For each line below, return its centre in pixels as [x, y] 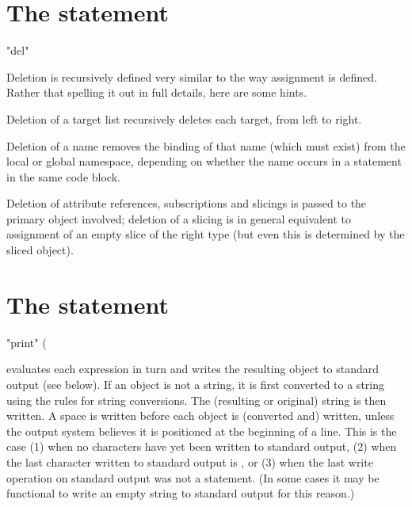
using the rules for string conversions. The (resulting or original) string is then [196, 400]
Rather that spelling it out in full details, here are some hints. [157, 92]
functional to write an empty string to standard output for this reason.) [181, 493]
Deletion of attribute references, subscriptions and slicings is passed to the [187, 203]
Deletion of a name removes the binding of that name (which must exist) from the [206, 145]
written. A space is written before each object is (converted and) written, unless [200, 416]
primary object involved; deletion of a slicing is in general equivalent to [179, 218]
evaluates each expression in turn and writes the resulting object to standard [193, 369]
